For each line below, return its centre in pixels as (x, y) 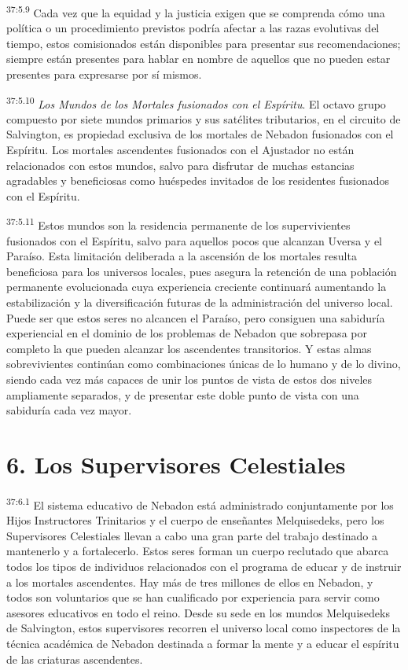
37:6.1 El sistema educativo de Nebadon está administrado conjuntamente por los (200, 503)
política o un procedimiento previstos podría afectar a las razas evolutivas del (193, 28)
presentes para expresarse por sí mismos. (104, 74)
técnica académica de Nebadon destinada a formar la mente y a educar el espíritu (203, 643)
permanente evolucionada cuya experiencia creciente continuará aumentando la (197, 287)
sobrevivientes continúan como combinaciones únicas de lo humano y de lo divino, (204, 364)
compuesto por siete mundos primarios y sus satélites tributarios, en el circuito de (204, 118)
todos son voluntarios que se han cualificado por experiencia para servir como (193, 597)
